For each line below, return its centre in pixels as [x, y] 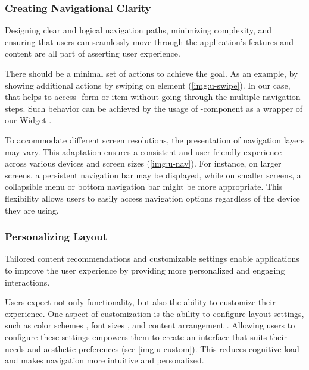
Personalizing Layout [56, 236]
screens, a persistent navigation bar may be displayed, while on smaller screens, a [153, 175]
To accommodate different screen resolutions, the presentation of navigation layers [155, 139]
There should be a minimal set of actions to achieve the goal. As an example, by [152, 73]
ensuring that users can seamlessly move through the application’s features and [149, 41]
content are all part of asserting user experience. [93, 53]
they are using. [32, 210]
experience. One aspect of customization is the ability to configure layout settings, [154, 313]
